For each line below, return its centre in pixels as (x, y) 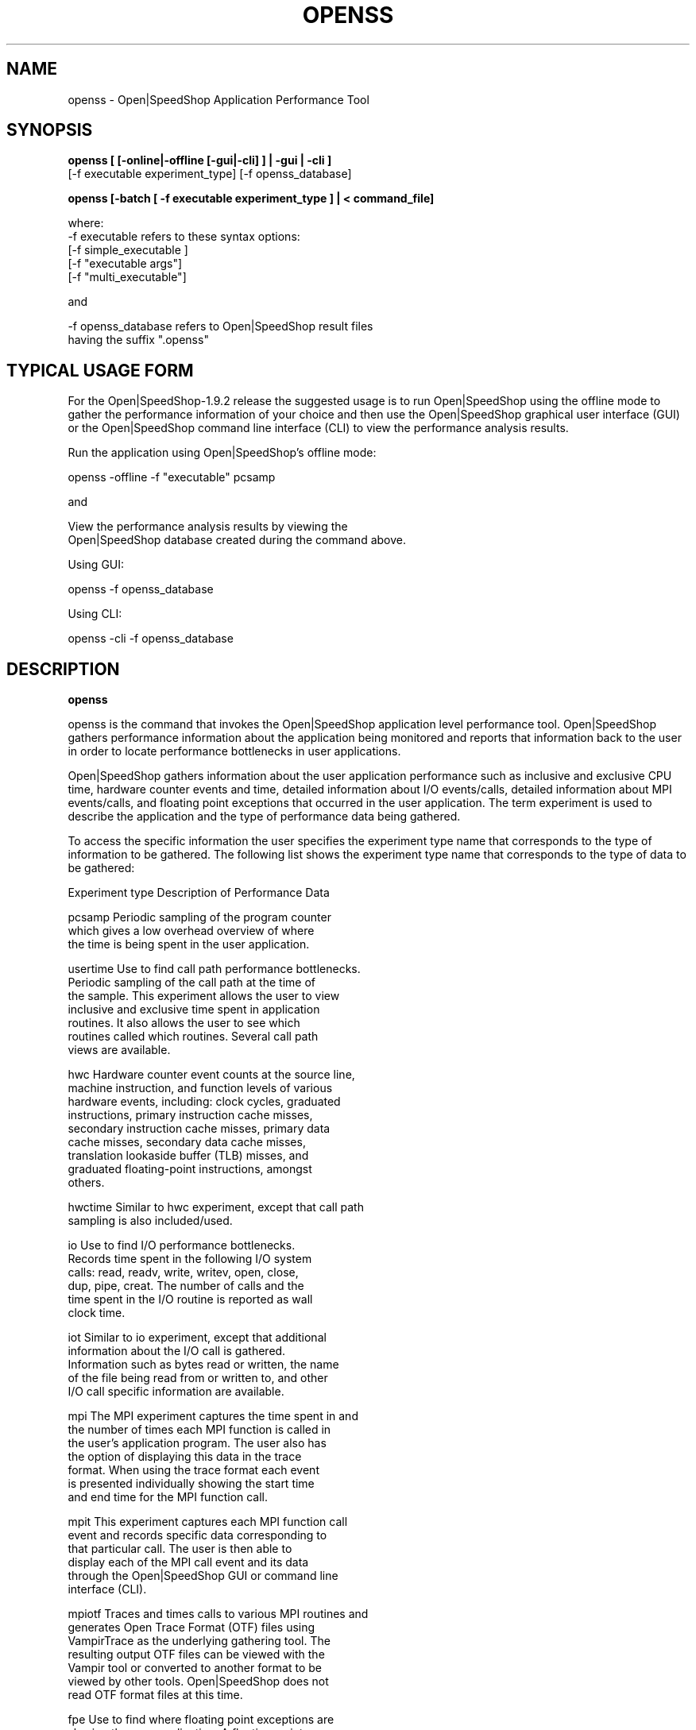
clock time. (97, 1313)
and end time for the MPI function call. (168, 1497)
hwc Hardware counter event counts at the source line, (211, 1075)
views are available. (119, 1050)
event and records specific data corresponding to (197, 1535)
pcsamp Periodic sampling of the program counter (199, 917)
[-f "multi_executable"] (127, 277)
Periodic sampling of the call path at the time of (191, 983)
